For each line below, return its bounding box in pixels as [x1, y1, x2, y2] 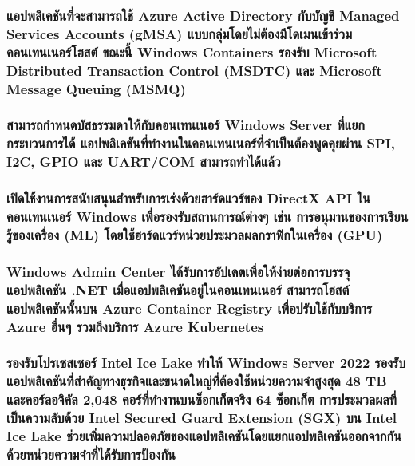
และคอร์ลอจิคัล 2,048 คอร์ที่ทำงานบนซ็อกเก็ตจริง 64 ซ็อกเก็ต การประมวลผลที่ [6, 389, 397, 409]
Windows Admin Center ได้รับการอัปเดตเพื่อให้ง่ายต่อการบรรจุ [6, 261, 350, 281]
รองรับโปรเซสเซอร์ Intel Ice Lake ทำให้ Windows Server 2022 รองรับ [6, 353, 406, 373]
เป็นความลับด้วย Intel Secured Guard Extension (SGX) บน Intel [6, 408, 397, 428]
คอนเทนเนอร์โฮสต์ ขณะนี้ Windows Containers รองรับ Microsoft [6, 41, 377, 61]
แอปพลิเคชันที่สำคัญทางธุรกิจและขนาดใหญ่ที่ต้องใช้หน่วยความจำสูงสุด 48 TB [6, 371, 387, 391]
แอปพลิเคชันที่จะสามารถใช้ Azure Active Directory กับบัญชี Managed [6, 5, 400, 25]
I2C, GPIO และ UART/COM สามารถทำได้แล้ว [6, 152, 281, 172]
